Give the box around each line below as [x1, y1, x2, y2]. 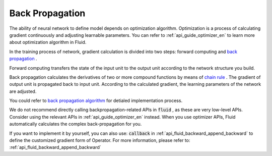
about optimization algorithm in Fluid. [9, 39, 87, 45]
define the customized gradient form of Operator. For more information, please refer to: [9, 137, 190, 143]
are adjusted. [9, 88, 37, 94]
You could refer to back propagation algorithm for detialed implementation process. [9, 97, 183, 103]
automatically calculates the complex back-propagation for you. [9, 121, 142, 127]
